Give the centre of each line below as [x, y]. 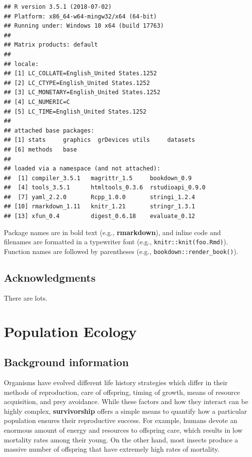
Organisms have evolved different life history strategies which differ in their [116, 382]
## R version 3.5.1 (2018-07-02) [58, 7]
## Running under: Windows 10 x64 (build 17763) [84, 26]
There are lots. [26, 297]
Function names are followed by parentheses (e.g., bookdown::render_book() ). [121, 251]
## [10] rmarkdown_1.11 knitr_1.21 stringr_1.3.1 [100, 207]
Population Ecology [70, 331]
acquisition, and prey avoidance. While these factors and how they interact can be [126, 401]
